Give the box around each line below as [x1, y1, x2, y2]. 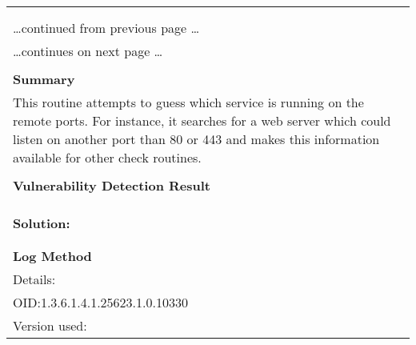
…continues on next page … [13, 42, 163, 60]
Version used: [13, 316, 87, 335]
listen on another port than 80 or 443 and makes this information [13, 130, 380, 148]
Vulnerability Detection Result [13, 176, 210, 195]
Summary [13, 70, 75, 88]
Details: [13, 270, 56, 288]
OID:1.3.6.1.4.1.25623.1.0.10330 [13, 293, 188, 311]
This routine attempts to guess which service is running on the [13, 93, 364, 111]
